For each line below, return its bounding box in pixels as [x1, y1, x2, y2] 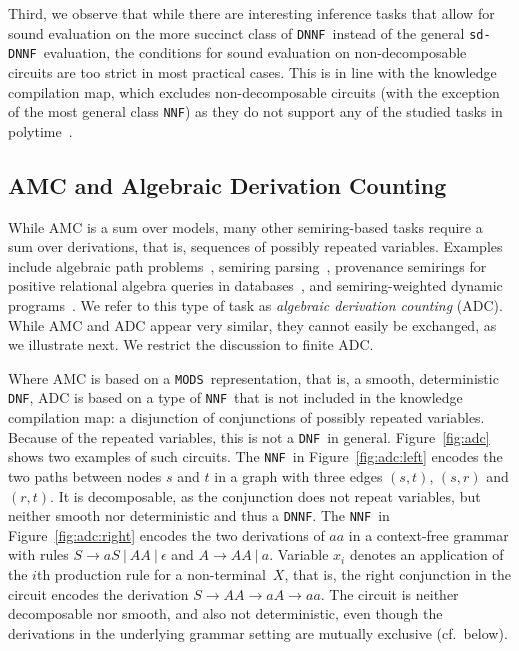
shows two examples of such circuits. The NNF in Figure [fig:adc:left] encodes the [8, 446, 503, 467]
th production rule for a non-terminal [36, 563, 266, 584]
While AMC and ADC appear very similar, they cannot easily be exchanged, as [8, 314, 497, 335]
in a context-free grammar [348, 524, 509, 545]
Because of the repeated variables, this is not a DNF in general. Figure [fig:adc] [8, 426, 490, 447]
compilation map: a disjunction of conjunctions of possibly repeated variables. [8, 407, 485, 428]
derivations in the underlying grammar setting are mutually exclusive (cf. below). [8, 622, 508, 643]
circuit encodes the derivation [8, 583, 189, 604]
